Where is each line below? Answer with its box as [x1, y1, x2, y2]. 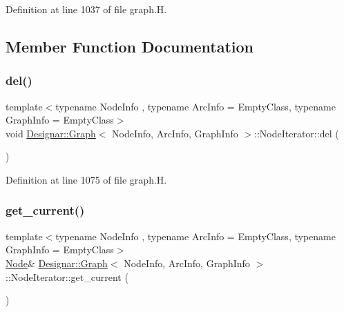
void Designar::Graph [6, 126, 96, 140]
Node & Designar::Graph [6, 255, 108, 270]
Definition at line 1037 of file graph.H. [6, 2, 167, 16]
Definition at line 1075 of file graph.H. [6, 172, 167, 186]
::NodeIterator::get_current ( [6, 269, 128, 284]
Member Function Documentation [6, 35, 254, 57]
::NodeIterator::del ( [254, 126, 339, 140]
